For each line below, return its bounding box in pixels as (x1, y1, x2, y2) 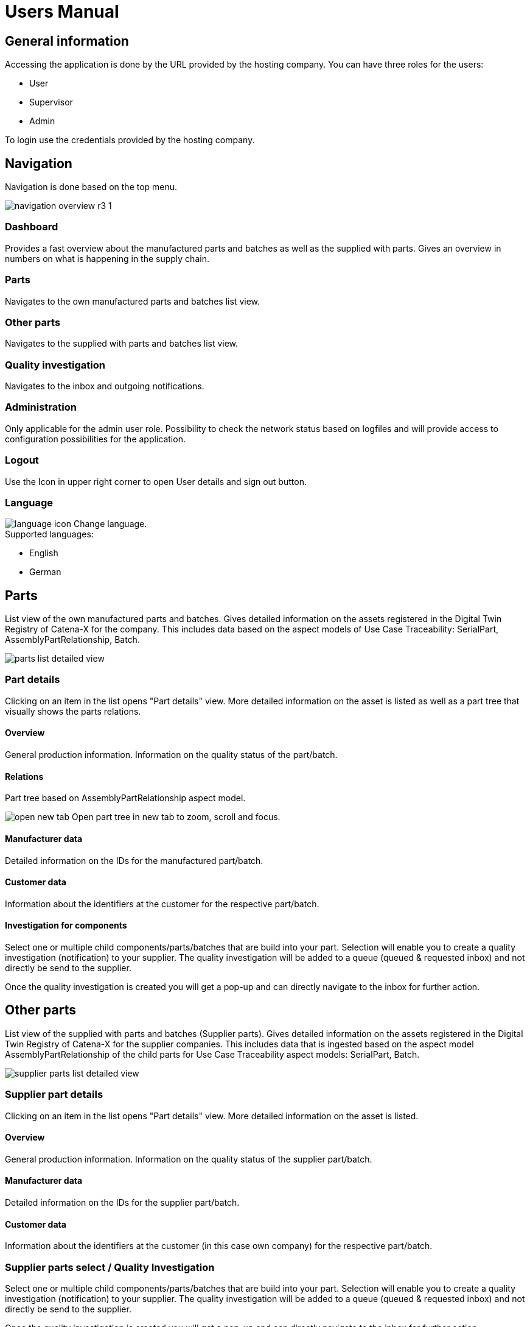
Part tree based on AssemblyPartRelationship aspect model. (5, 793, 246, 804)
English (29, 548, 58, 559)
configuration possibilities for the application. (5, 433, 186, 444)
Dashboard (5, 221, 58, 233)
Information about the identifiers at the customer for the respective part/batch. (5, 898, 319, 909)
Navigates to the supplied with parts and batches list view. (5, 338, 239, 349)
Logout (5, 454, 39, 467)
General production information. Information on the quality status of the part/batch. (5, 749, 338, 760)
